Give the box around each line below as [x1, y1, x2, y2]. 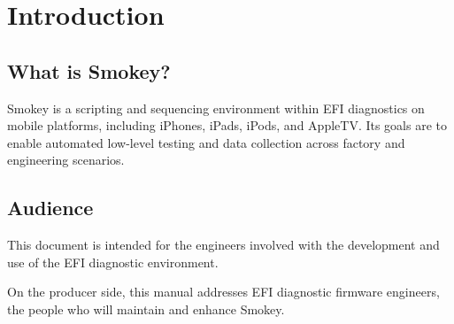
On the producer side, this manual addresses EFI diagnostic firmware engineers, [7, 282, 440, 301]
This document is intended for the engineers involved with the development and [7, 235, 440, 254]
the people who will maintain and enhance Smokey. [7, 299, 285, 318]
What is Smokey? [7, 57, 171, 84]
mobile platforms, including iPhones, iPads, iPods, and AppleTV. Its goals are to [7, 116, 447, 135]
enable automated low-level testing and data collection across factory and [7, 133, 405, 151]
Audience [7, 194, 94, 221]
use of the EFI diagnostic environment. [7, 252, 219, 271]
